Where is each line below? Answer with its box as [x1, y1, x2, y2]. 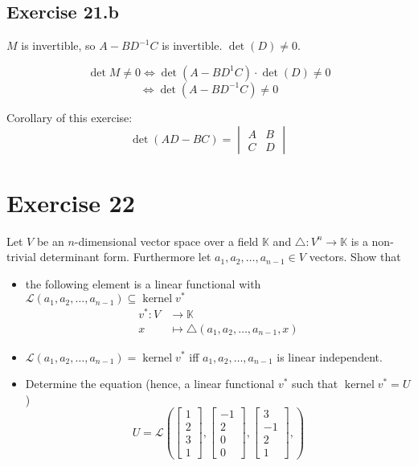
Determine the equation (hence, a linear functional [25, 375, 275, 392]
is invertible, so [21, 37, 96, 54]
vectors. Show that [309, 248, 401, 265]
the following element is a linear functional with [25, 275, 261, 292]
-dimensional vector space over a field [74, 232, 259, 249]
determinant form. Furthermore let [39, 248, 211, 265]
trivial [6, 248, 37, 265]
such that [292, 375, 338, 392]
